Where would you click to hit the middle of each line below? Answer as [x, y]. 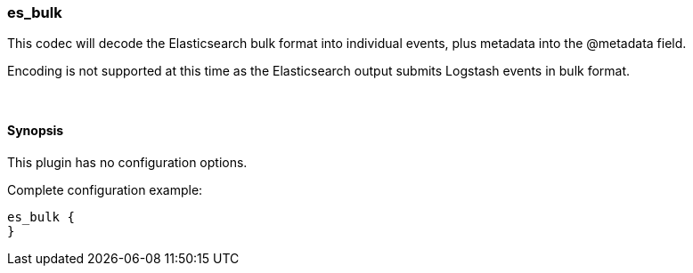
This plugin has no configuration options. [127, 162]
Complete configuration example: [105, 189]
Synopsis [36, 130]
